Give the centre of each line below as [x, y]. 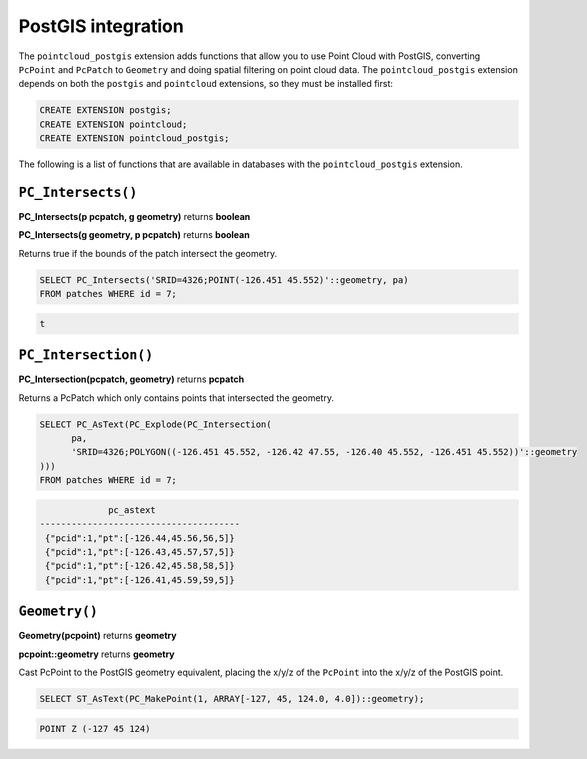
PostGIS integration [101, 26]
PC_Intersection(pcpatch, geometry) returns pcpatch [131, 379]
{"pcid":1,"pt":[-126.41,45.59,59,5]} [140, 579]
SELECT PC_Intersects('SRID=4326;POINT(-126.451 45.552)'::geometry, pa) [224, 279]
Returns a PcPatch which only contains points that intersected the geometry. [176, 397]
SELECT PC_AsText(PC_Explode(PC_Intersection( [155, 424]
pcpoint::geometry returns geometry [96, 654]
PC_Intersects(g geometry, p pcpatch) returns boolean [134, 235]
